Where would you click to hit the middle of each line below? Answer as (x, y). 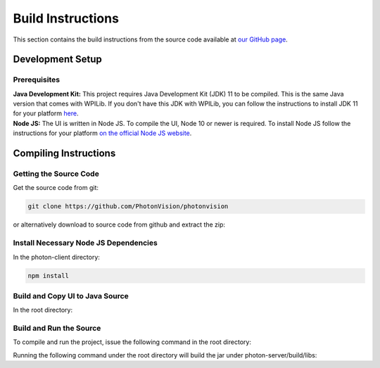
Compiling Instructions (64, 154)
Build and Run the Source (57, 329)
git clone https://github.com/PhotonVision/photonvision (128, 207)
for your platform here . (46, 113)
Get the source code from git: (56, 188)
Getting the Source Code (56, 174)
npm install (49, 275)
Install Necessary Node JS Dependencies (85, 243)
